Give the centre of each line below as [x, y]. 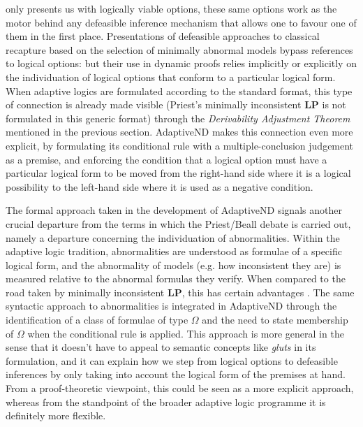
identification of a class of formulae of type [97, 320]
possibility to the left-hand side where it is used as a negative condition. [160, 186]
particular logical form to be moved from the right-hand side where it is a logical [178, 173]
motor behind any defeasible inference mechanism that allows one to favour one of [181, 22]
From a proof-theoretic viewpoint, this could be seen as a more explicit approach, [180, 388]
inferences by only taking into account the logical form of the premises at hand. [176, 374]
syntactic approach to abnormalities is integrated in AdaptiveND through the [171, 306]
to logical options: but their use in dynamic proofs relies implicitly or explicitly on [181, 63]
